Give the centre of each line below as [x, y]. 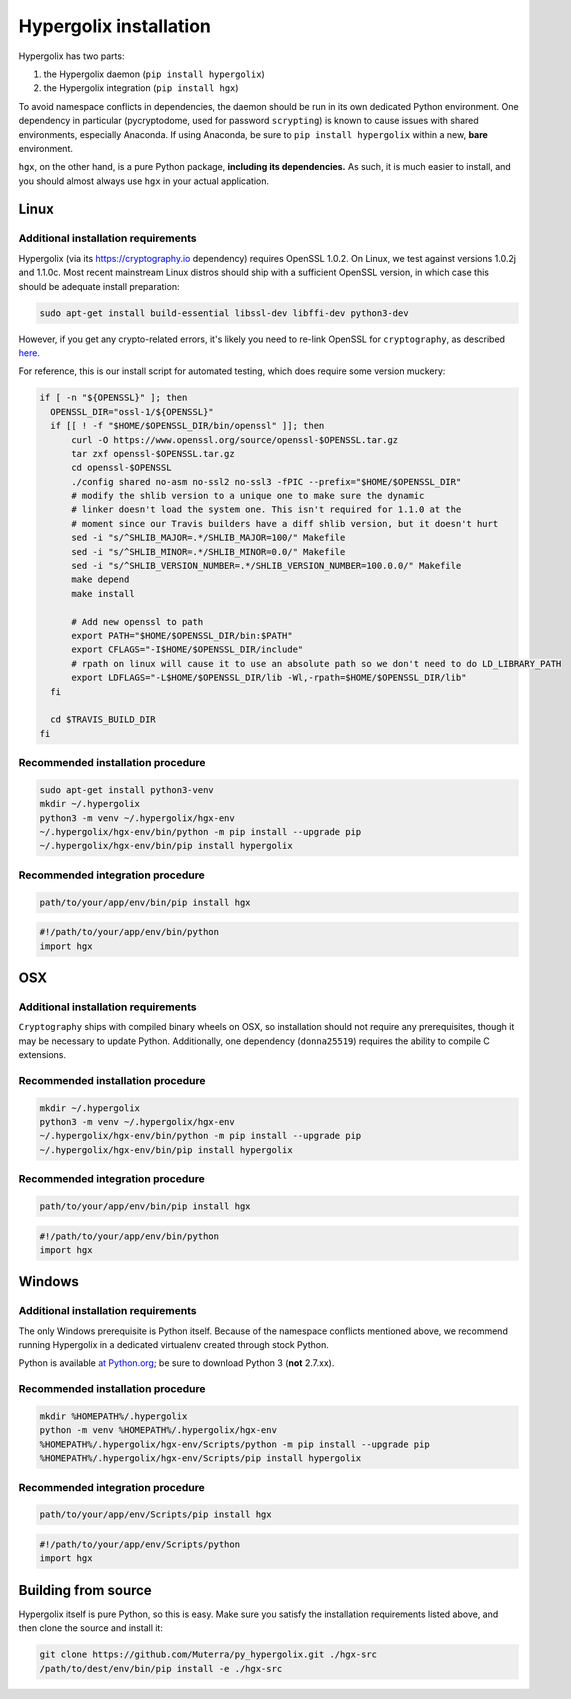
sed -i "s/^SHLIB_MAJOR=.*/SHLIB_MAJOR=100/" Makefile [208, 538]
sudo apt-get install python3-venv [126, 789]
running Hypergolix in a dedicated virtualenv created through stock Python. [173, 1345]
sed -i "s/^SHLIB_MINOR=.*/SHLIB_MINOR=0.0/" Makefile [208, 551]
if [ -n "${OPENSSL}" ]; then [113, 398]
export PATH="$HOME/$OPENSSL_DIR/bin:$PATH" [182, 635]
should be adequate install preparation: [99, 286]
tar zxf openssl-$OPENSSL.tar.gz [153, 453]
